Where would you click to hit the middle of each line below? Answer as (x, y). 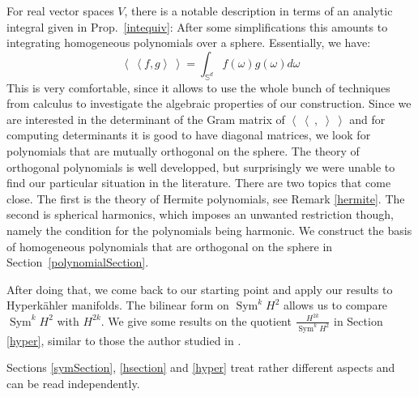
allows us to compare (335, 305)
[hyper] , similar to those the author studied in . (124, 340)
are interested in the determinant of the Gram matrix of (146, 119)
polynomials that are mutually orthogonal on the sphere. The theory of (183, 150)
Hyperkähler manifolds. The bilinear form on (118, 305)
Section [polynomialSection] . (78, 262)
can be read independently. (73, 384)
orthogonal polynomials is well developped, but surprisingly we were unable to (201, 166)
